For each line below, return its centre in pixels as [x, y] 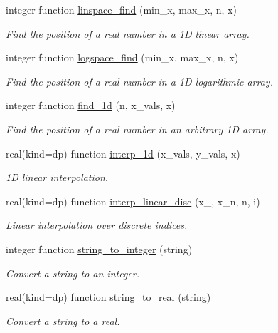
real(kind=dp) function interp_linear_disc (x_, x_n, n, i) [133, 201]
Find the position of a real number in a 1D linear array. [128, 33]
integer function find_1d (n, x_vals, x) [91, 105]
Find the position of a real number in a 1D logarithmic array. [139, 81]
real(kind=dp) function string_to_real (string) [108, 297]
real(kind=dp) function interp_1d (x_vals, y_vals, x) [123, 153]
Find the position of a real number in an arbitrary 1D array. [137, 129]
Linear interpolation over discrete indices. [97, 225]
